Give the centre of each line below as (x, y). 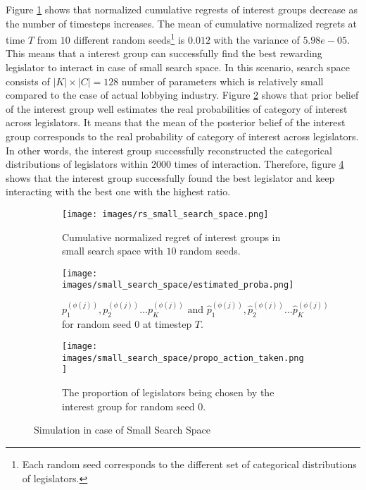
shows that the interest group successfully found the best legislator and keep (170, 177)
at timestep (167, 323)
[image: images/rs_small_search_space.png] (165, 214)
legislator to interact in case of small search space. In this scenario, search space (178, 67)
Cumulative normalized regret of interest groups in (171, 237)
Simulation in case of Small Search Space (122, 430)
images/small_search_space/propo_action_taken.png (183, 358)
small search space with (113, 251)
